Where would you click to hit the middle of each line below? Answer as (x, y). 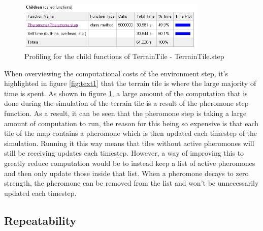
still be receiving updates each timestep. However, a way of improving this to (124, 153)
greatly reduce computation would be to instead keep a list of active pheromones (130, 163)
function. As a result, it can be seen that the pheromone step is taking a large (125, 113)
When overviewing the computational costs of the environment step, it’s (116, 73)
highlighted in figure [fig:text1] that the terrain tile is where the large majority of (130, 83)
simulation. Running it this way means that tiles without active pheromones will (129, 143)
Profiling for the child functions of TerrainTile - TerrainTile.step (124, 56)
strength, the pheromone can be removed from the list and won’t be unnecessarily (131, 183)
